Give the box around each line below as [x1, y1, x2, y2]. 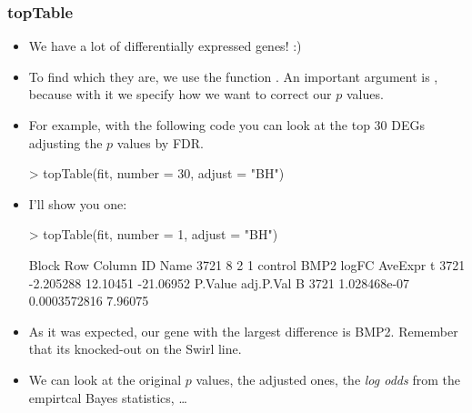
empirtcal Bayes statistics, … [28, 388, 187, 407]
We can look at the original [28, 369, 182, 388]
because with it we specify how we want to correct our [28, 85, 332, 104]
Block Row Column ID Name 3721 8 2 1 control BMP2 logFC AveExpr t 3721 [28, 255, 466, 274]
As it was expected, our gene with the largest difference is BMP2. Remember [28, 321, 458, 340]
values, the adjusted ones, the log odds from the [196, 369, 460, 388]
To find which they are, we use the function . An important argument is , [28, 66, 438, 86]
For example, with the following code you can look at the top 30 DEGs [28, 116, 425, 134]
